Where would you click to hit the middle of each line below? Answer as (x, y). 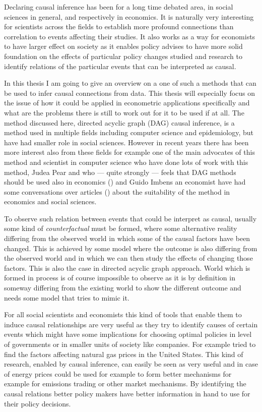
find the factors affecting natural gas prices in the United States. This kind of (124, 354)
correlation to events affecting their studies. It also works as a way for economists (130, 36)
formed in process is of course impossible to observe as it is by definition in (120, 278)
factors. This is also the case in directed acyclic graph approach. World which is (127, 268)
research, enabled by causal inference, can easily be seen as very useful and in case (131, 364)
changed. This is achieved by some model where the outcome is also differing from (131, 248)
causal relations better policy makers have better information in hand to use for (127, 393)
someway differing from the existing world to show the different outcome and (123, 288)
